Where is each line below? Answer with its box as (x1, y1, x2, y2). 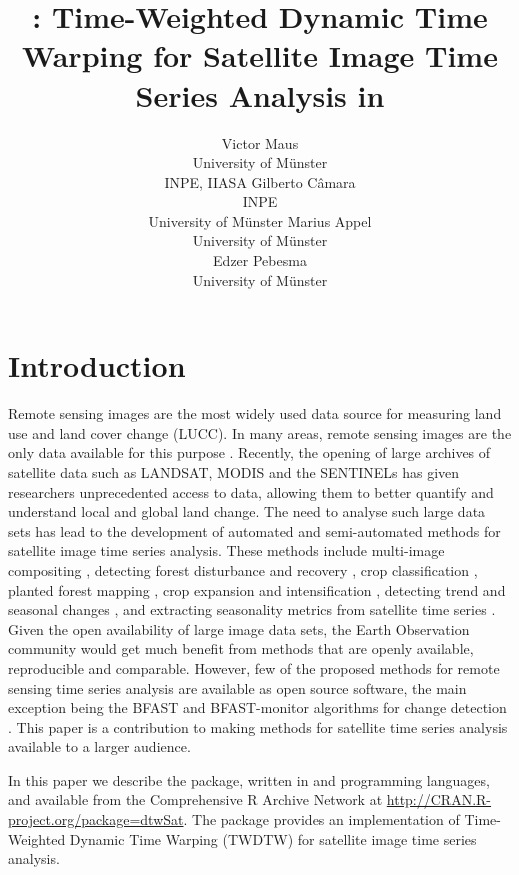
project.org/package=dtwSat (8, 809, 184, 830)
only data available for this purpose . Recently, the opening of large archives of (8, 442, 491, 463)
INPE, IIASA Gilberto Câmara (164, 171, 356, 192)
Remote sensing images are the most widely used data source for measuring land (8, 403, 502, 424)
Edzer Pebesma (213, 250, 307, 271)
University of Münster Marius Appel (148, 210, 372, 231)
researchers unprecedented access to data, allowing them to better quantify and (8, 481, 494, 502)
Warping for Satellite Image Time (22, 35, 498, 76)
